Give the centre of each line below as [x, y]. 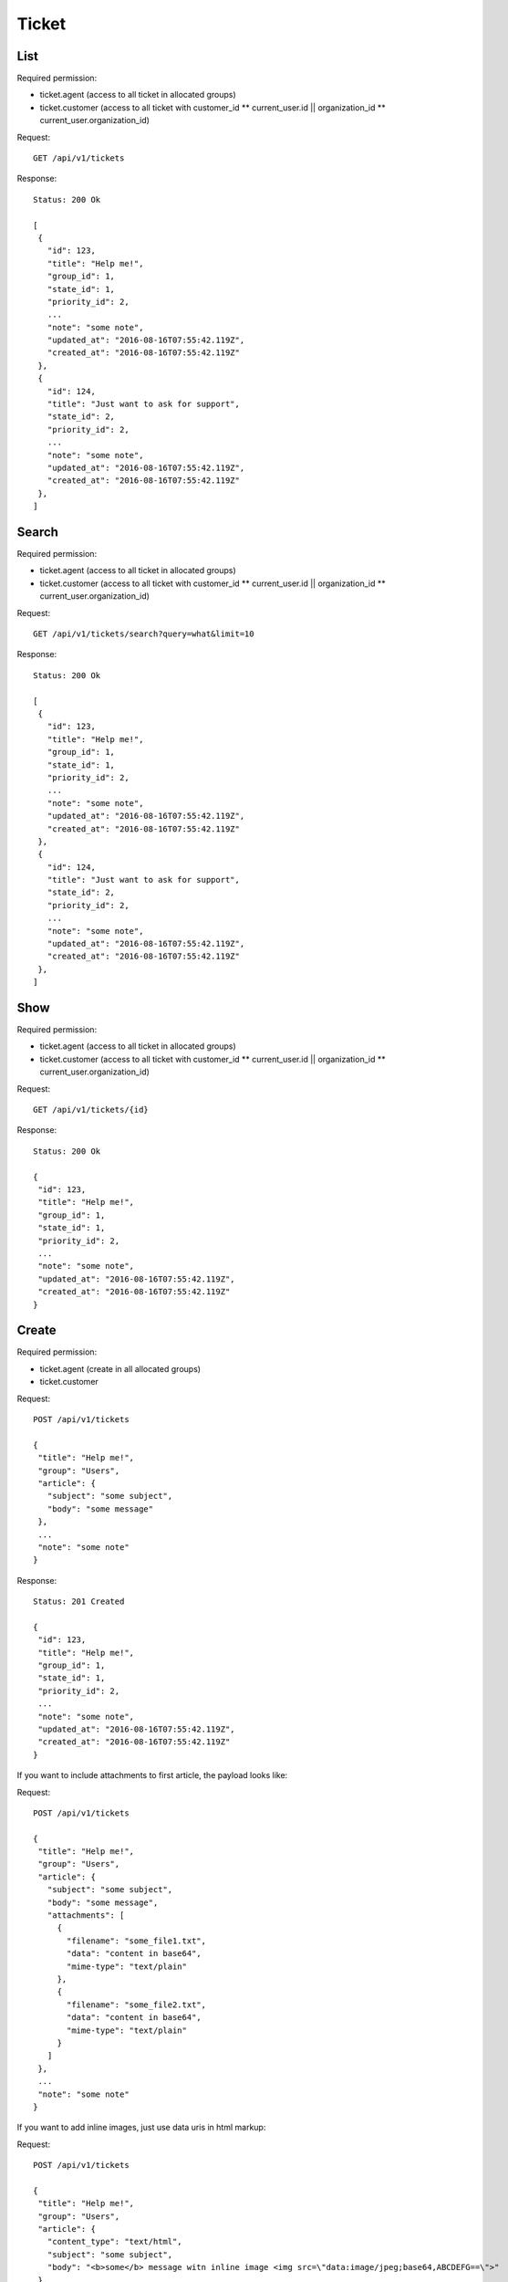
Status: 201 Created [79, 1602]
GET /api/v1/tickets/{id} [91, 1110]
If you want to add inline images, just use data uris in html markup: [141, 2128]
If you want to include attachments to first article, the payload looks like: [152, 1775]
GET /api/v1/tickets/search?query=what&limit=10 [144, 634]
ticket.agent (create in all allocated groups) [120, 1368]
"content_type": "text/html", [114, 2242]
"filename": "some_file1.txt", [137, 1941]
